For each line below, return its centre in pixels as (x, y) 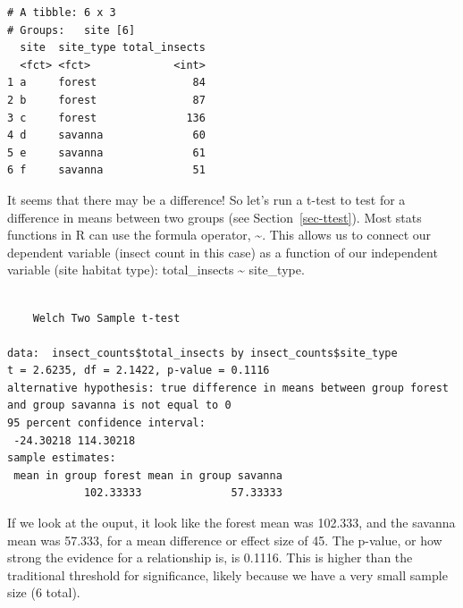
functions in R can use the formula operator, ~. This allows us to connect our (219, 235)
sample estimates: (62, 458)
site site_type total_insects (113, 48)
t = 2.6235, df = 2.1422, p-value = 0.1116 (139, 371)
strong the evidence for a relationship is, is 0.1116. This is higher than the (210, 557)
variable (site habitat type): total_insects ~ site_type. (156, 270)
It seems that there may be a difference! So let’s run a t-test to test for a (206, 199)
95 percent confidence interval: (106, 423)
